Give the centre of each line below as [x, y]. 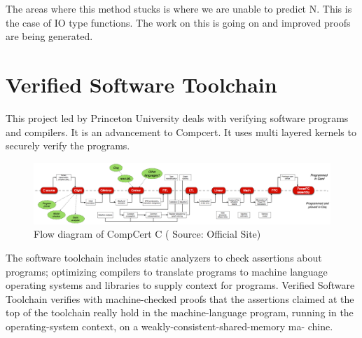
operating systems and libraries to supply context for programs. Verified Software [180, 285]
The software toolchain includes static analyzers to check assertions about [164, 258]
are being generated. [49, 36]
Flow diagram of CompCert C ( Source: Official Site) [147, 234]
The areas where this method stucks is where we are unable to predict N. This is [179, 8]
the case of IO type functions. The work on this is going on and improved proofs [178, 22]
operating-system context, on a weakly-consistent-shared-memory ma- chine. [169, 326]
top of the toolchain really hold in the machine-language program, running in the [180, 312]
